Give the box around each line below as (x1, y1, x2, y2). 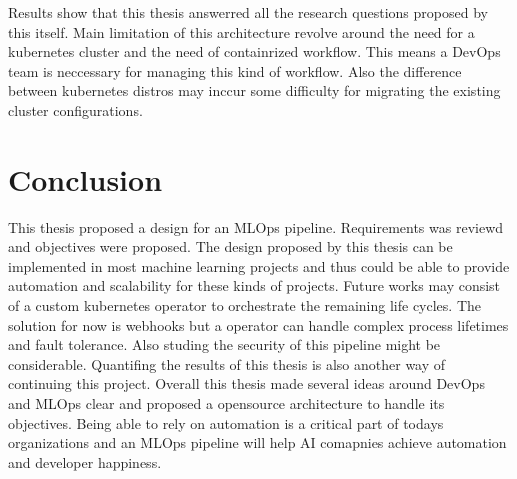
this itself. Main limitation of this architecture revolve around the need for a (8, 21, 475, 42)
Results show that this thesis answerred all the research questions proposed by (8, 2, 488, 22)
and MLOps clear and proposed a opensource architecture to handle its (8, 393, 445, 414)
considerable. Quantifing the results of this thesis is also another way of (8, 353, 446, 374)
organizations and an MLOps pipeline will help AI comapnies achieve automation (8, 432, 507, 453)
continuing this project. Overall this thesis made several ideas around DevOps (8, 373, 485, 394)
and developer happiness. (8, 451, 162, 472)
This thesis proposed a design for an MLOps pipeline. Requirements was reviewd (8, 216, 504, 237)
